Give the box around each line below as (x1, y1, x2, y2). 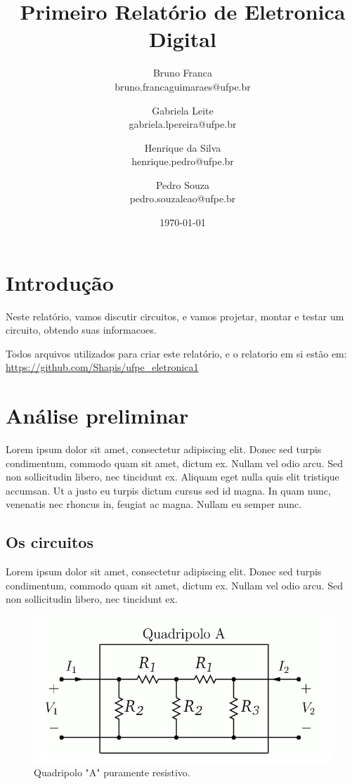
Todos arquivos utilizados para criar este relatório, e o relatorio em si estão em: (6, 346, 347, 360)
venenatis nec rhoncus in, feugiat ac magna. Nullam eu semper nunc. (6, 497, 302, 511)
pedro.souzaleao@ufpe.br (129, 191, 236, 206)
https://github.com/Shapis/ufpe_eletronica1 (6, 360, 199, 374)
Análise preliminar (6, 401, 189, 430)
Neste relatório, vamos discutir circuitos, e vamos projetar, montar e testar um (6, 308, 344, 323)
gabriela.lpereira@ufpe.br (129, 117, 237, 131)
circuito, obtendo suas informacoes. (6, 322, 157, 337)
